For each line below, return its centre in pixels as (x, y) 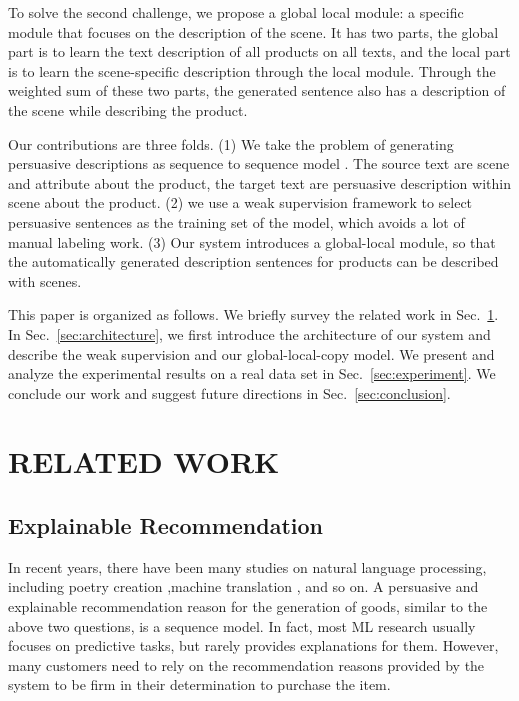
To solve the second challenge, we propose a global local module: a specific (236, 12)
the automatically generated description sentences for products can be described (253, 261)
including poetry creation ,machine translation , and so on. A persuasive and (243, 586)
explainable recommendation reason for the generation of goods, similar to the (248, 606)
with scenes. (45, 280)
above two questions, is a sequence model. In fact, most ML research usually (242, 625)
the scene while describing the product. (128, 109)
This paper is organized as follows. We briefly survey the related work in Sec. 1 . (253, 314)
